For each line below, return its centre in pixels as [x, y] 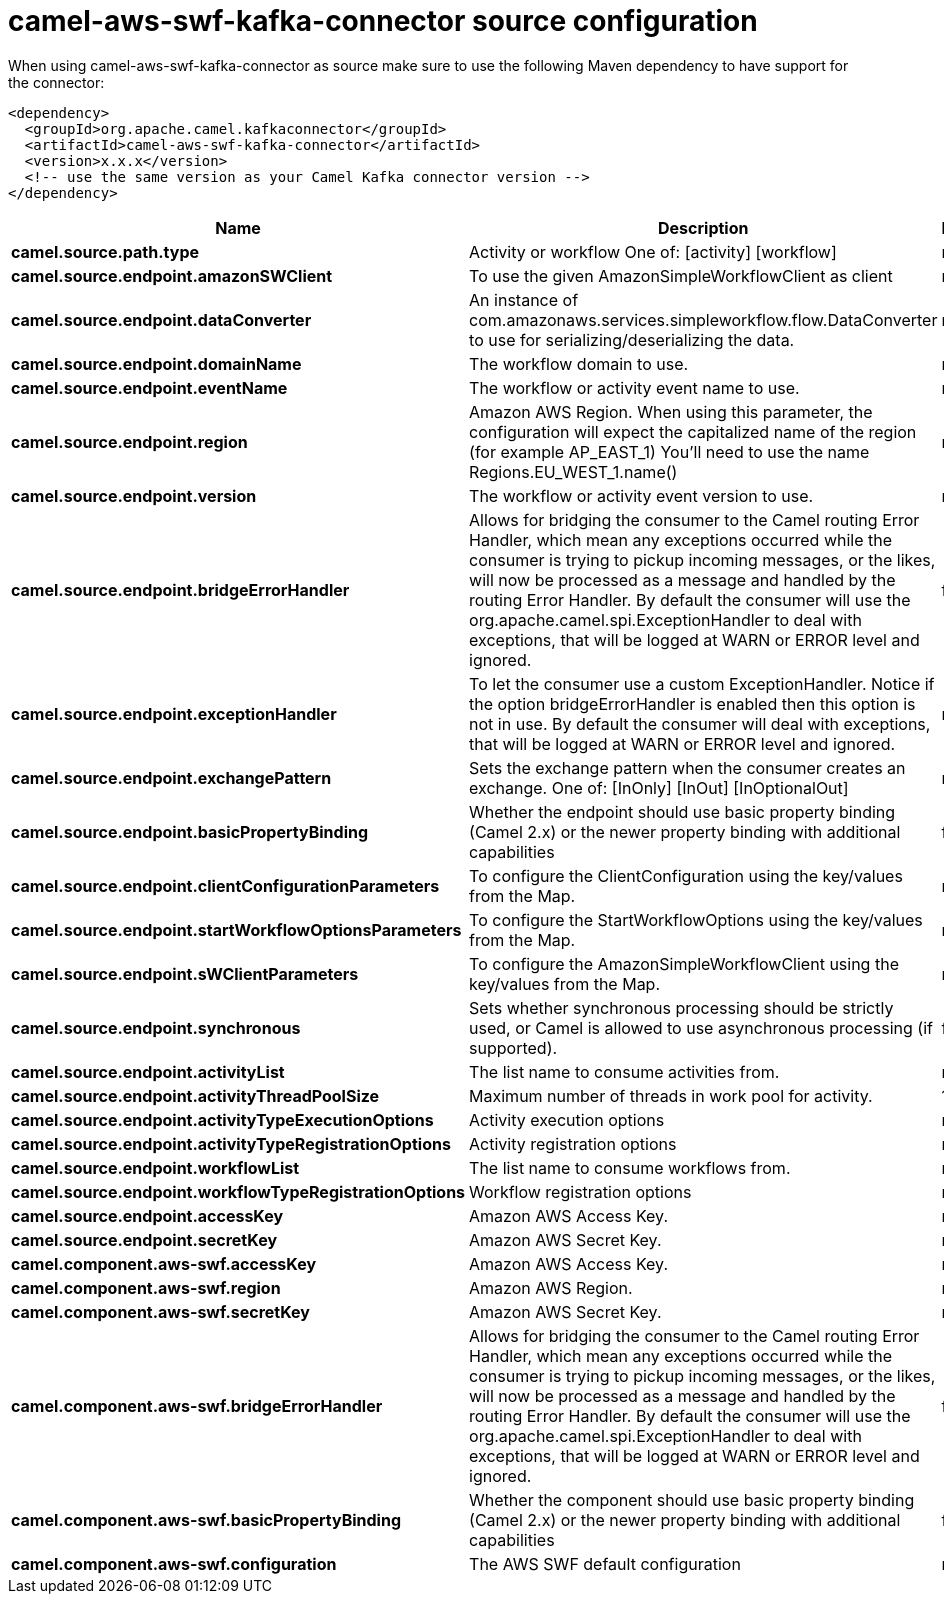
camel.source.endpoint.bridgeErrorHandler [180, 589]
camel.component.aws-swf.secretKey [160, 1311]
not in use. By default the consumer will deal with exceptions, [700, 723]
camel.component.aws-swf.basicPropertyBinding [206, 1519]
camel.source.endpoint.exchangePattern [171, 777]
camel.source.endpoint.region [129, 441]
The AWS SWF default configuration [605, 1563]
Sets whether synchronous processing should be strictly [681, 1007]
